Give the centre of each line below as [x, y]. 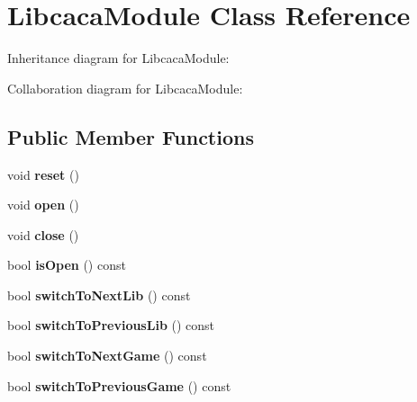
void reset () [43, 174]
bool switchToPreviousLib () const [111, 325]
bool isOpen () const [67, 265]
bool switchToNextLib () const [99, 295]
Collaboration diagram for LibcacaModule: [125, 88]
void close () [43, 234]
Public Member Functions [131, 136]
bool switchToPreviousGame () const [119, 385]
